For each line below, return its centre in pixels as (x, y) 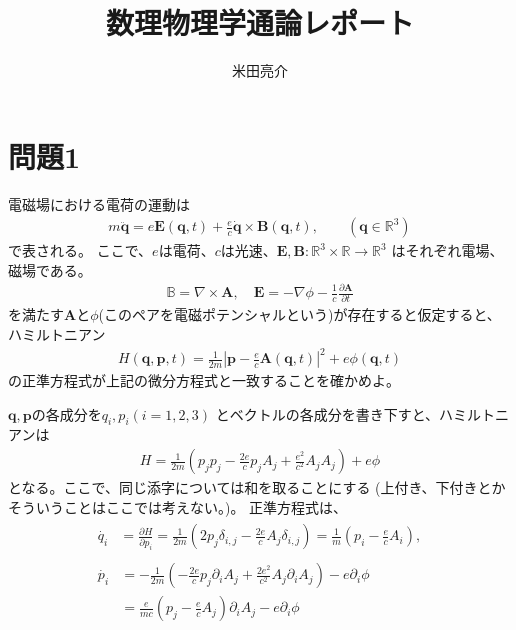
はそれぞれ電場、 (447, 250)
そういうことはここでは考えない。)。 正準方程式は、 (178, 506)
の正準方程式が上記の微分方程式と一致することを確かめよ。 (204, 380)
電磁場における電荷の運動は (99, 203)
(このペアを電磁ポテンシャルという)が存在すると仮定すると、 (299, 314)
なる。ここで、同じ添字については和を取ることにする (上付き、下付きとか (263, 487)
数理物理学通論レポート (259, 22)
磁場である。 (50, 269)
